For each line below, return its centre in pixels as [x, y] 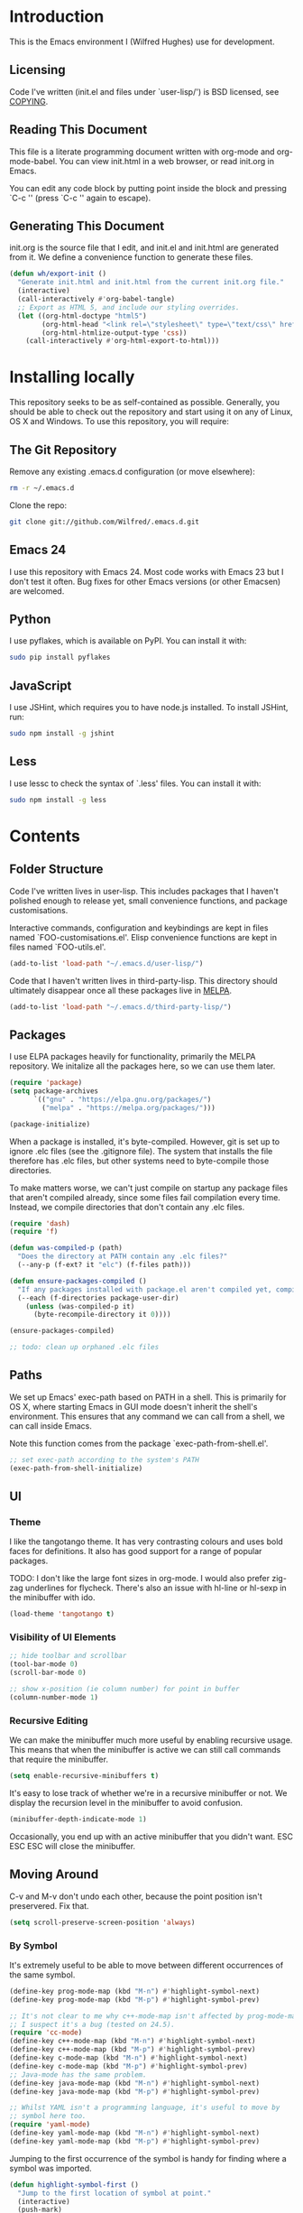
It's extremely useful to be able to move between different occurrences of [147, 1965]
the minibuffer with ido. [52, 1597]
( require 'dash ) [40, 1223]
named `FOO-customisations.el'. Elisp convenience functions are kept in [143, 937]
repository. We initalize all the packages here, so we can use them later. [142, 1066]
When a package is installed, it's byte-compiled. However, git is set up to [145, 1141]
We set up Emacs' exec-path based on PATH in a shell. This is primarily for [148, 1397]
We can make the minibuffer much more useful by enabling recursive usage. [151, 1740]
